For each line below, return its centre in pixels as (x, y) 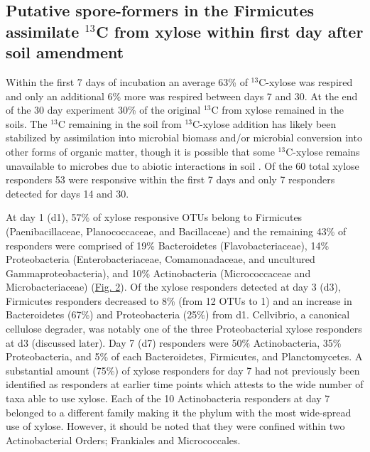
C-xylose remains (323, 151)
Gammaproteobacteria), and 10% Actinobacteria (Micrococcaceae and (158, 273)
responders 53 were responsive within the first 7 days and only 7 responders (170, 179)
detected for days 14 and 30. (67, 193)
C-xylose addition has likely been (264, 123)
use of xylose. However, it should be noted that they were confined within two (175, 426)
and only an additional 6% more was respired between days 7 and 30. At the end (182, 96)
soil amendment (65, 52)
